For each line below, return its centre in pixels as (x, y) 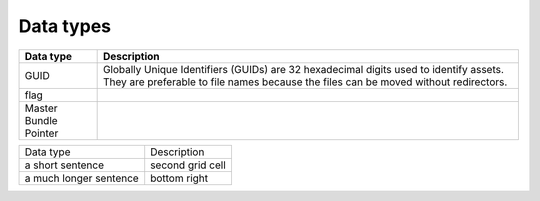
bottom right (179, 178)
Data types (65, 26)
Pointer (41, 133)
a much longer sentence (81, 178)
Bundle (41, 120)
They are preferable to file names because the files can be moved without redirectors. (305, 82)
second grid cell (188, 165)
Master (41, 108)
